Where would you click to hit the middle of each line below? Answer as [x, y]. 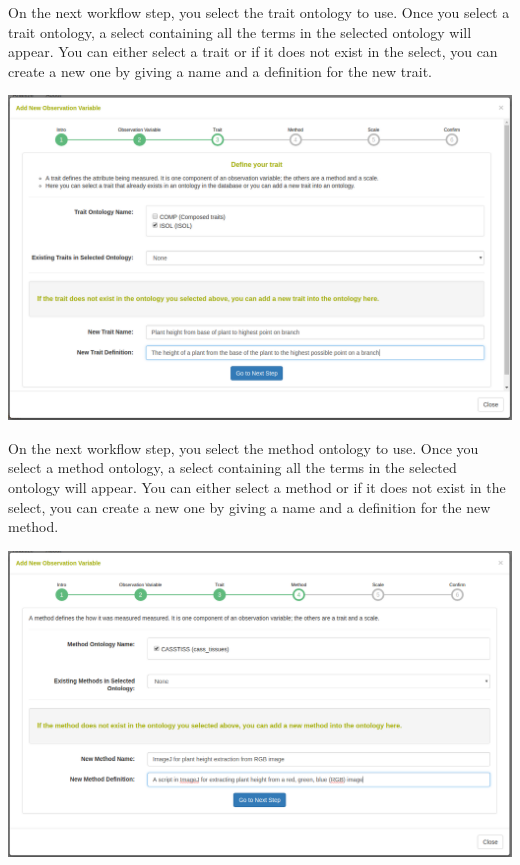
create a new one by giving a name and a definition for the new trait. [220, 70]
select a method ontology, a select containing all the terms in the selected [232, 467]
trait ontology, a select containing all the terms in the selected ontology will [240, 31]
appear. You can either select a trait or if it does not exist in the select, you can [253, 51]
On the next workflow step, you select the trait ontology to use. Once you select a [259, 12]
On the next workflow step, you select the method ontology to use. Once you [243, 447]
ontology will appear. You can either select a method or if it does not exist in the [257, 487]
